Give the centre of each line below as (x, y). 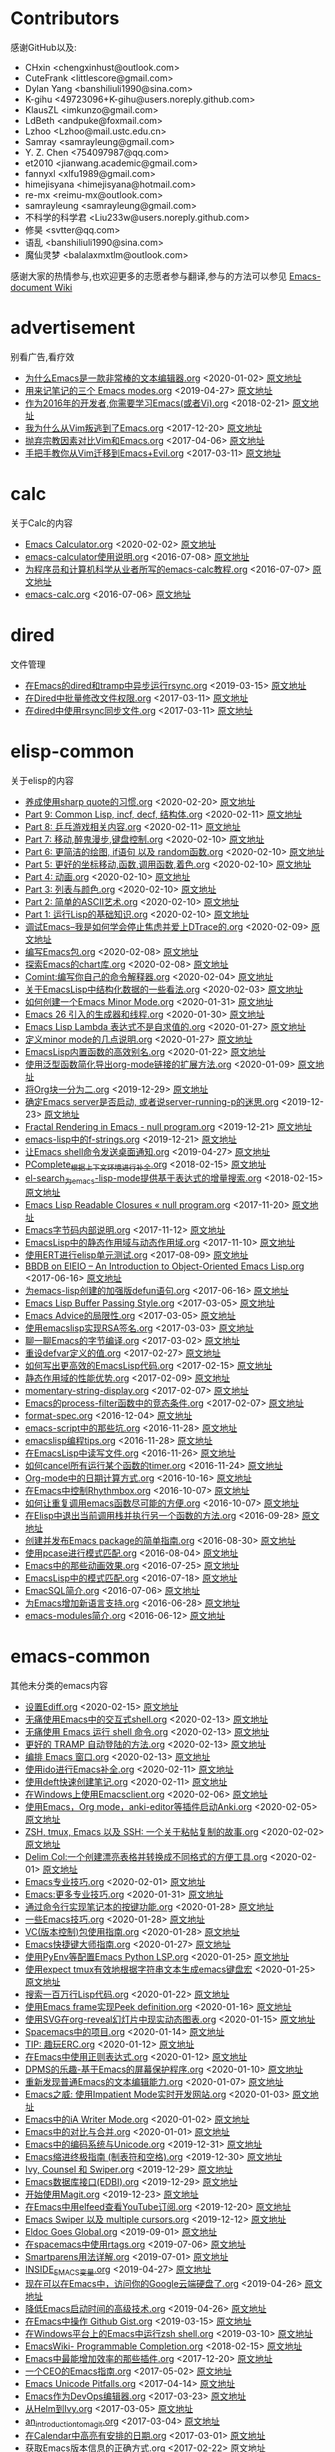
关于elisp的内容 (42, 780)
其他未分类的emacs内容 (59, 1686)
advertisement (73, 328)
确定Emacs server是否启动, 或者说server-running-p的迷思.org (152, 1101)
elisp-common (72, 751)
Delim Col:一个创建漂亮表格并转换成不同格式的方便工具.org (146, 1857)
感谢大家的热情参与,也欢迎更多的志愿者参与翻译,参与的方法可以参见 (149, 276)
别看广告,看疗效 (42, 356)
